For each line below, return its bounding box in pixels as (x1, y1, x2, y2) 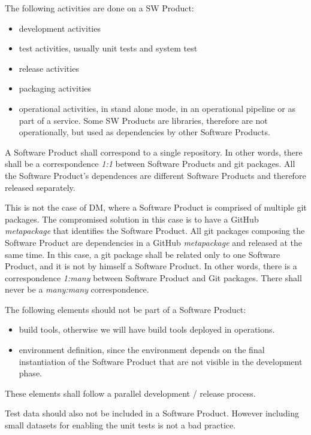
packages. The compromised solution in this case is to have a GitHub (5, 212, 259, 225)
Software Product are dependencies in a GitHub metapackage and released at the (5, 236, 303, 248)
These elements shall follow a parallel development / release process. (5, 387, 256, 399)
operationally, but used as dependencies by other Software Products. (19, 126, 270, 138)
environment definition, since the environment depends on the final (19, 343, 265, 356)
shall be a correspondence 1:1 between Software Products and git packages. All (5, 157, 295, 170)
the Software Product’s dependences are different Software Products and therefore (5, 169, 306, 181)
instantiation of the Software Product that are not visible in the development (19, 355, 303, 367)
